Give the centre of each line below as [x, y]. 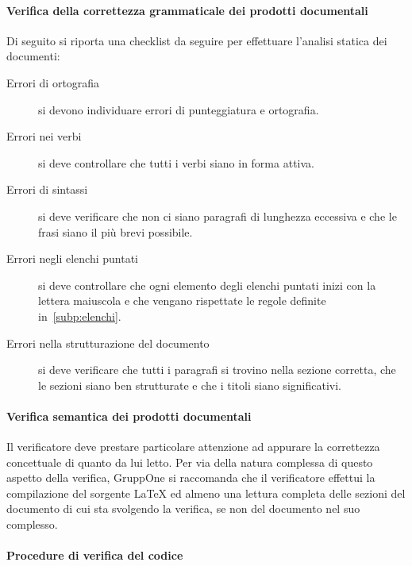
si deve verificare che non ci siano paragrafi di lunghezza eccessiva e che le [218, 216]
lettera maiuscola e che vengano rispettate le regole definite [182, 300]
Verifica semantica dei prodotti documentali [129, 416]
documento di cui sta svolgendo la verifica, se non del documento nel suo [183, 508]
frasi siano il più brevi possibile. [116, 231]
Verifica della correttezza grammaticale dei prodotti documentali [187, 10]
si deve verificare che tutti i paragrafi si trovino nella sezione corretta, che [217, 370]
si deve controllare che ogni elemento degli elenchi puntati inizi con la [207, 285]
